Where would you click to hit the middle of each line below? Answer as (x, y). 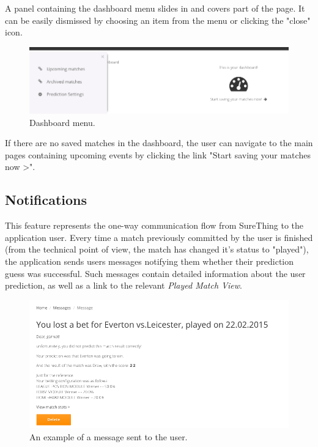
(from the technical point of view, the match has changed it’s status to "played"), (157, 249)
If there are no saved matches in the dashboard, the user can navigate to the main (159, 143)
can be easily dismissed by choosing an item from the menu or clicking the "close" (158, 20)
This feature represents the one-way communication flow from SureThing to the (154, 225)
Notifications (46, 200)
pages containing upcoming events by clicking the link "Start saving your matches (158, 154)
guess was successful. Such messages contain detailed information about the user (155, 273)
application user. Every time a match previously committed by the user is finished (159, 237)
